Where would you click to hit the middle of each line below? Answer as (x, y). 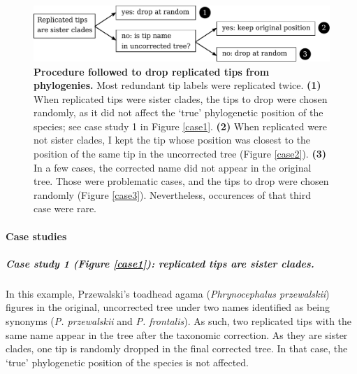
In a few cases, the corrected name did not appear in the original (173, 167)
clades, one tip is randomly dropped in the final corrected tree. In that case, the (177, 348)
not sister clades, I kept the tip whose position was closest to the (172, 140)
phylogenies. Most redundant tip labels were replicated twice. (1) (177, 85)
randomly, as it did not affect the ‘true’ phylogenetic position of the (178, 112)
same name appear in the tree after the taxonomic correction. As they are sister (177, 334)
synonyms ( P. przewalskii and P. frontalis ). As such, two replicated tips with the (179, 320)
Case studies (36, 236)
